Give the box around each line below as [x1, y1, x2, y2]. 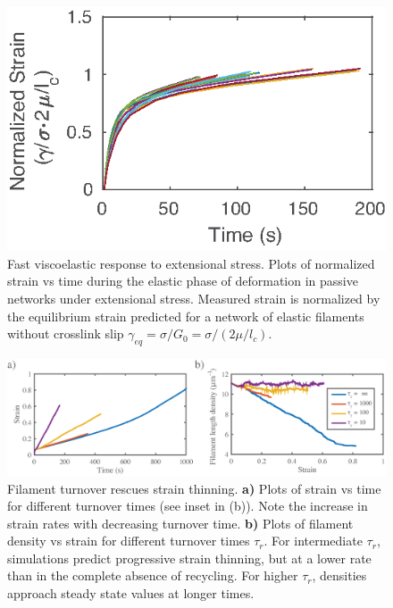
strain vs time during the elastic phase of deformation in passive [7, 271, 358, 290]
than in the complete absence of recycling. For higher [7, 566, 298, 585]
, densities [312, 566, 367, 585]
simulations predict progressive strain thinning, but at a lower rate [7, 548, 372, 567]
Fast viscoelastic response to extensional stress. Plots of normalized [7, 254, 375, 272]
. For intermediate [263, 531, 363, 550]
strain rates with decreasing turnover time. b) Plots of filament [7, 513, 354, 532]
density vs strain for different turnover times [7, 531, 250, 550]
